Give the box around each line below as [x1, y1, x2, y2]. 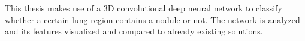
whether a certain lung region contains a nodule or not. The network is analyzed [5, 13, 300, 26]
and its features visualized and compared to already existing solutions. [5, 25, 263, 37]
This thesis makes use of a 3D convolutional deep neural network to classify [5, 2, 282, 14]
